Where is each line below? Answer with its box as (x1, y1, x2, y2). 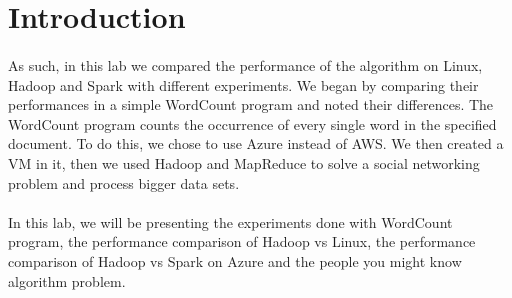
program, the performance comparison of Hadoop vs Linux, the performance (8, 231, 476, 252)
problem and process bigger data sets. (8, 172, 240, 193)
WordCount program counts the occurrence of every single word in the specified (8, 113, 497, 134)
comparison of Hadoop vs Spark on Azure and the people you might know (8, 250, 462, 271)
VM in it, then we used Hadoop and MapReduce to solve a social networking (8, 152, 480, 173)
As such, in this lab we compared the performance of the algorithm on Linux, (8, 54, 483, 75)
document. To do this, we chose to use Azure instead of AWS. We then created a (8, 133, 504, 154)
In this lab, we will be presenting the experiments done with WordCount (8, 211, 453, 232)
